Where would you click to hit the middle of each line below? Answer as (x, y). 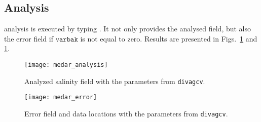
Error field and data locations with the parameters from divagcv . (126, 113)
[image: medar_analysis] (66, 65)
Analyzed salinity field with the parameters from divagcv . (115, 81)
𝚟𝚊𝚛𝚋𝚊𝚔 (67, 39)
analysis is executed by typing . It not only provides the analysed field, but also (128, 29)
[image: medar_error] (61, 97)
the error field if (29, 38)
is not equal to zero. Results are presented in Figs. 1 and (169, 38)
